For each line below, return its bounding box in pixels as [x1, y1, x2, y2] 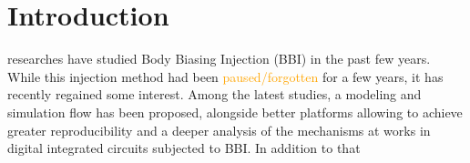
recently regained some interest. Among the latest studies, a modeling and [7, 85, 422, 104]
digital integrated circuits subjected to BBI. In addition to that [7, 138, 361, 158]
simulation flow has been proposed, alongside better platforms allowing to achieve [7, 102, 463, 121]
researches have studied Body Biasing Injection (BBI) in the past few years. [7, 49, 431, 68]
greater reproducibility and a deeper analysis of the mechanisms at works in [7, 120, 431, 139]
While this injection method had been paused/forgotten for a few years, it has [7, 66, 444, 86]
